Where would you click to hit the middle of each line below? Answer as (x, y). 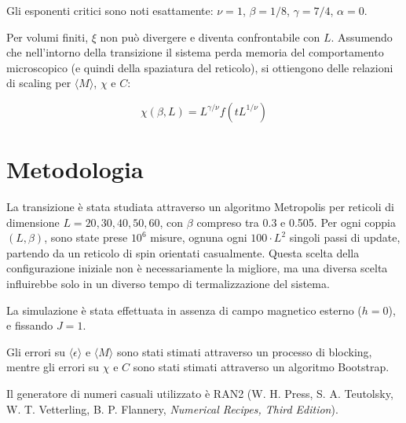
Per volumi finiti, (48, 36)
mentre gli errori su (53, 367)
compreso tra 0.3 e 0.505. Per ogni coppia (296, 222)
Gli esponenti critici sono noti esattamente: (110, 10)
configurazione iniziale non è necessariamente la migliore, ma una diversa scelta (197, 268)
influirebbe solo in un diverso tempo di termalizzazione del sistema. (168, 284)
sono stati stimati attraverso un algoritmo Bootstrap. (261, 367)
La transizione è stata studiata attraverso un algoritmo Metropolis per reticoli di (200, 207)
